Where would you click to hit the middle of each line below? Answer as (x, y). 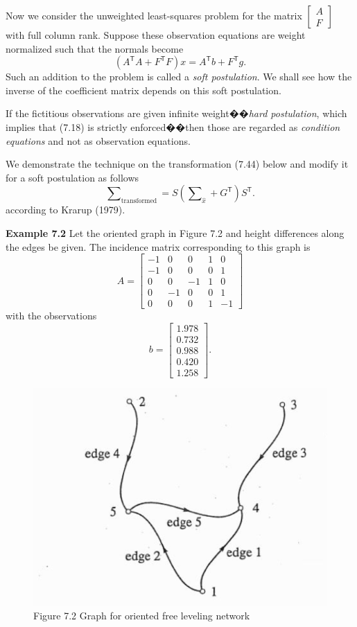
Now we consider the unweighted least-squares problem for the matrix (154, 15)
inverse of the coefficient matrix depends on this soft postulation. (143, 90)
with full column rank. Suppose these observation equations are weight (156, 35)
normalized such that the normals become (95, 48)
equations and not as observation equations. (98, 140)
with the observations (51, 316)
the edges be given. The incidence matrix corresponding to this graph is (158, 246)
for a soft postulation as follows (72, 177)
